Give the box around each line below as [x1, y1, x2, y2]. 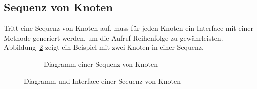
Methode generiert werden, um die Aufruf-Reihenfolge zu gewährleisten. [4, 32, 223, 43]
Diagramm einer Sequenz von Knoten [44, 58, 158, 69]
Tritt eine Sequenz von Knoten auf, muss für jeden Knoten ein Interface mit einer [4, 23, 254, 33]
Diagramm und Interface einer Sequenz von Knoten [24, 75, 181, 86]
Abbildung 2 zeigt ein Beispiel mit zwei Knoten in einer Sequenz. [4, 42, 204, 52]
